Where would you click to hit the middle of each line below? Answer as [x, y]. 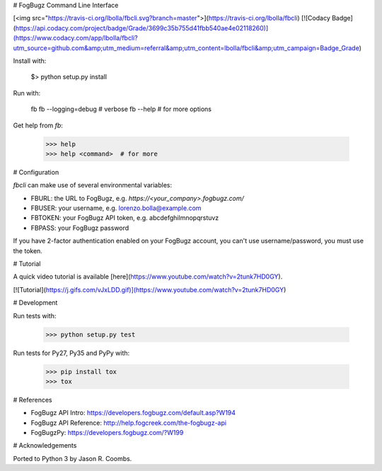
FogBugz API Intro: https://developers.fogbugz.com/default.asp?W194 [133, 413]
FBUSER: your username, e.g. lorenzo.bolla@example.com [116, 208]
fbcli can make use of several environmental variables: [93, 185]
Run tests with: [35, 315]
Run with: [27, 93]
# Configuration [36, 172]
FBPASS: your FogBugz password [80, 228]
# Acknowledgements [45, 446]
